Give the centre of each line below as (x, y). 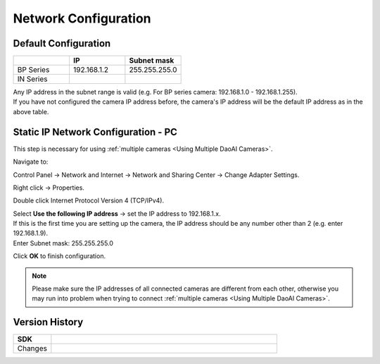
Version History (48, 322)
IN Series (33, 79)
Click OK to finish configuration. (59, 256)
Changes (32, 348)
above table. (31, 111)
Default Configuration (62, 43)
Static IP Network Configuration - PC (95, 132)
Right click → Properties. (49, 188)
